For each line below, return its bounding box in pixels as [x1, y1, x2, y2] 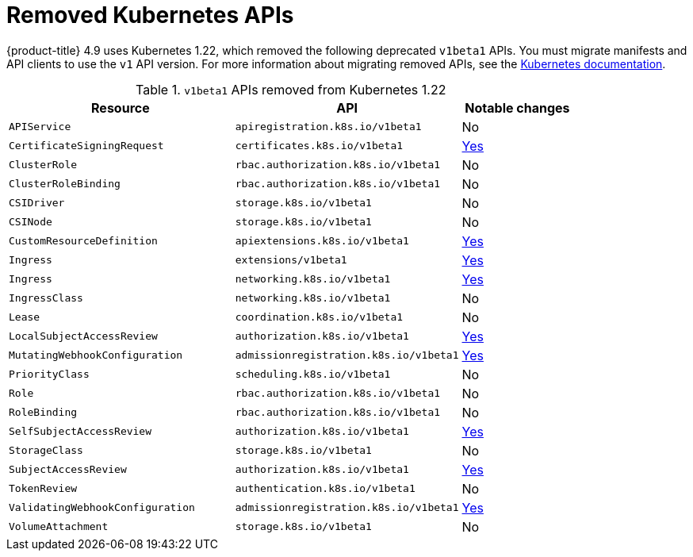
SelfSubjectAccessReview [9, 425, 152, 438]
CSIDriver [9, 197, 65, 209]
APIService [9, 121, 71, 133]
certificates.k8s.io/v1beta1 [235, 140, 404, 152]
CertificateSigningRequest [9, 140, 164, 152]
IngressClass [9, 292, 83, 305]
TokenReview [9, 482, 78, 495]
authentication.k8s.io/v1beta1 [235, 482, 415, 495]
